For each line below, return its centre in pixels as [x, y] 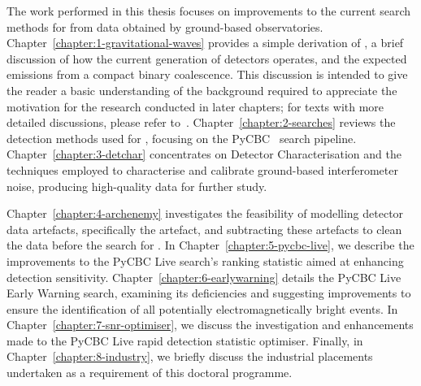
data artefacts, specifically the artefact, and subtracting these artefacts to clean [204, 229]
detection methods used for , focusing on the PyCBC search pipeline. [182, 138]
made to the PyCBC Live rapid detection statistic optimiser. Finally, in [185, 340]
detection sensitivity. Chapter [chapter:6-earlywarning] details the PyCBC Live [204, 277]
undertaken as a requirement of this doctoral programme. [150, 373]
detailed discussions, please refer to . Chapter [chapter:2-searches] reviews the [201, 122]
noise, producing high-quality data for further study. [137, 186]
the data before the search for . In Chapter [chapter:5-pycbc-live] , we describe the [210, 245]
